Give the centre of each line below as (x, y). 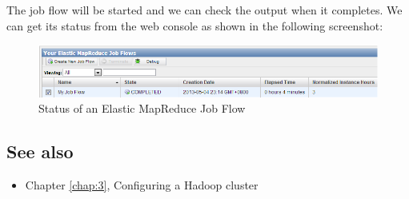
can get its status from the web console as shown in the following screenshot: (195, 25)
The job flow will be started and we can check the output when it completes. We (204, 10)
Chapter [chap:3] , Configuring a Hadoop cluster (142, 185)
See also (40, 151)
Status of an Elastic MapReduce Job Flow (142, 108)
